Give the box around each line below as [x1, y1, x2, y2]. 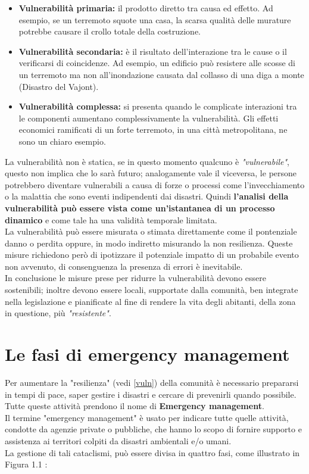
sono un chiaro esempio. [18, 135, 106, 147]
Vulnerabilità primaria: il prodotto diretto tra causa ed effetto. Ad [18, 2, 273, 14]
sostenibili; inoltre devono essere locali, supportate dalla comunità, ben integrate [5, 283, 298, 296]
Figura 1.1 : [5, 458, 48, 470]
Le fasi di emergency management [5, 342, 290, 366]
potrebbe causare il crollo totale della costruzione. [18, 25, 201, 38]
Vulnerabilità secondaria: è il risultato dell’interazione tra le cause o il [18, 45, 287, 57]
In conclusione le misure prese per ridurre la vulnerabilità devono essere [5, 272, 266, 284]
